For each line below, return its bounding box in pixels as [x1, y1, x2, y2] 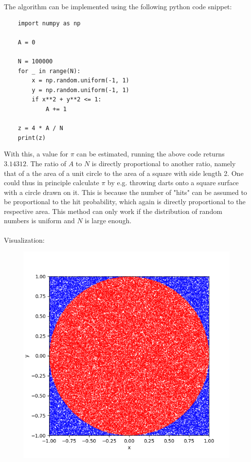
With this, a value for [4, 149, 68, 159]
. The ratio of [26, 158, 67, 168]
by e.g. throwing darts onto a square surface [108, 177, 239, 188]
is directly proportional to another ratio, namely [91, 158, 236, 168]
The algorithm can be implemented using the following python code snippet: [4, 1, 232, 11]
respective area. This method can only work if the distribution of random [4, 206, 222, 216]
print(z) [18, 134, 46, 141]
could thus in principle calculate [4, 177, 99, 188]
